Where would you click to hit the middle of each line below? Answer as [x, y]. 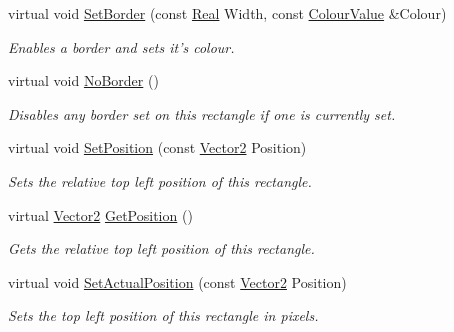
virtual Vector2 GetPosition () [100, 214]
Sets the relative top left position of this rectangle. [160, 180]
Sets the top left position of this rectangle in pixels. [163, 315]
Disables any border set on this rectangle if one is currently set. [202, 113]
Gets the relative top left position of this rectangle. [161, 248]
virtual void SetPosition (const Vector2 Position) [157, 147]
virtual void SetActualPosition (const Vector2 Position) [177, 281]
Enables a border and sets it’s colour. [121, 46]
